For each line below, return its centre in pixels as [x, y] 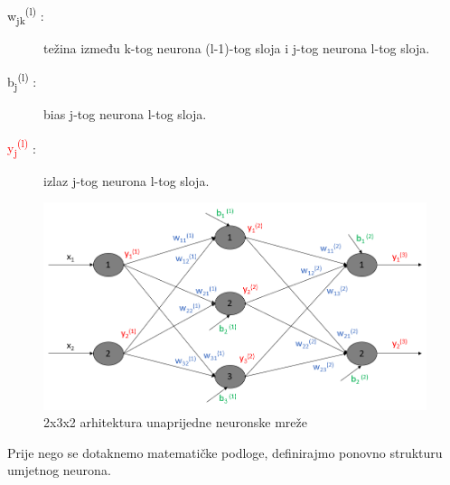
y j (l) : [22, 148]
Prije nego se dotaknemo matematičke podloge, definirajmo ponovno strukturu [225, 452]
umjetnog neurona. [59, 470]
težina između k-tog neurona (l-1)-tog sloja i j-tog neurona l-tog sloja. [237, 47]
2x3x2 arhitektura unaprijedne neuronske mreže [175, 422]
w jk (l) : [26, 15]
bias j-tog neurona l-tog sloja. [125, 114]
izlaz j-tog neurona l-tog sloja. [127, 180]
